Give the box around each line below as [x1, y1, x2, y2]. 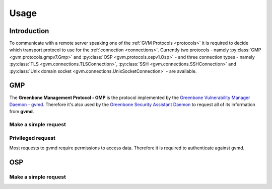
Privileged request [9, 134, 55, 141]
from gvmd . [9, 109, 34, 115]
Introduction [9, 27, 49, 35]
